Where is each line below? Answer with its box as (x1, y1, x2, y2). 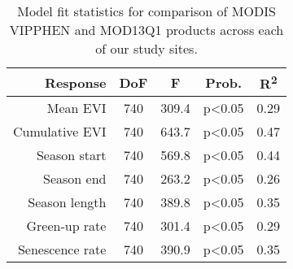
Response (45, 72, 107, 92)
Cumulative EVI (13, 122, 107, 141)
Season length (28, 193, 107, 212)
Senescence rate (17, 240, 107, 259)
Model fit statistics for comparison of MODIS (17, 2, 276, 20)
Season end (43, 169, 107, 189)
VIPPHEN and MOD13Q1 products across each (9, 20, 284, 39)
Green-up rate (26, 216, 107, 236)
